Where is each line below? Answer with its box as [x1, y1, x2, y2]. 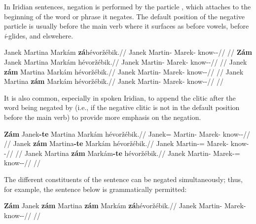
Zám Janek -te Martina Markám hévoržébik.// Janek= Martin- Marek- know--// [4, 128, 251, 139]
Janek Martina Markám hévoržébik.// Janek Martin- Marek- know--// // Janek [4, 56, 247, 67]
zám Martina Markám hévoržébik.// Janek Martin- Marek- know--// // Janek [4, 66, 244, 76]
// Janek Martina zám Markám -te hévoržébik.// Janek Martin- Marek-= [15, 148, 240, 158]
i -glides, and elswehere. [4, 30, 73, 40]
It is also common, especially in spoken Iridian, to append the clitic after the [4, 92, 236, 103]
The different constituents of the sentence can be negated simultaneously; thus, [4, 174, 243, 184]
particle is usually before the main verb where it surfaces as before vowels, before [4, 21, 249, 31]
